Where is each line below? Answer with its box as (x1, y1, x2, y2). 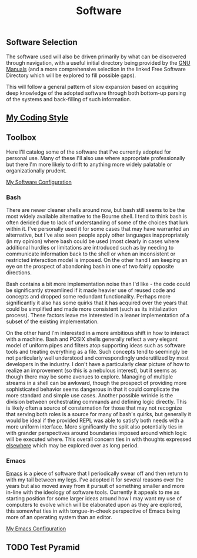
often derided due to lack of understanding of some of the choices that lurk (6, 219, 189, 226)
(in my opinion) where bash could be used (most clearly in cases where (6, 238, 179, 245)
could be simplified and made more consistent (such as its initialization (6, 305, 178, 313)
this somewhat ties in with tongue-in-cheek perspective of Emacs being (6, 507, 181, 514)
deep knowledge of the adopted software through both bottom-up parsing (6, 89, 186, 97)
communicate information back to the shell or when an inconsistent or (6, 250, 176, 257)
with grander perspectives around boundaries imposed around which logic (6, 430, 187, 437)
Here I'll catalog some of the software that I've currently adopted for (6, 148, 172, 155)
